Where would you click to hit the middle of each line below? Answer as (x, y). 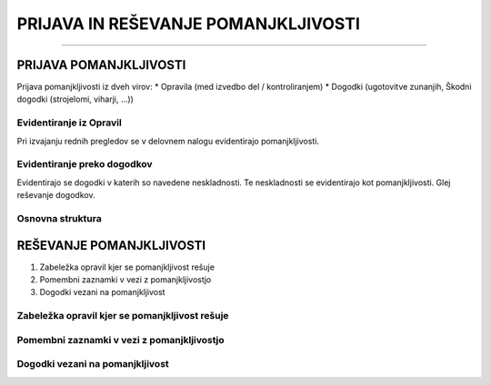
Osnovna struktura (59, 218)
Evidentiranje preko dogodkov (85, 164)
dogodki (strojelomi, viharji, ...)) (75, 99)
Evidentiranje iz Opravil (69, 123)
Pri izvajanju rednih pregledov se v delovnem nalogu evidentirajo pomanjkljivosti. (168, 141)
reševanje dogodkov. (56, 195)
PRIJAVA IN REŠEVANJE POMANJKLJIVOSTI (189, 24)
